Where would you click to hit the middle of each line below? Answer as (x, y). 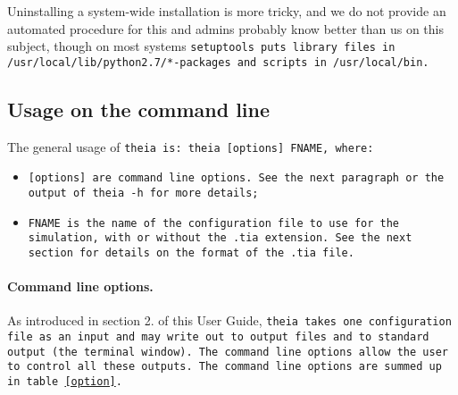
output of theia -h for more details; (143, 193)
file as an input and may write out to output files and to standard (218, 337)
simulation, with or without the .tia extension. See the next (220, 238)
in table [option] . (65, 382)
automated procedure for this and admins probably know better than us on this (226, 28)
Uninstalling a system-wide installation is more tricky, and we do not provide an (227, 11)
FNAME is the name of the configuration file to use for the (214, 223)
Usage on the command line (139, 109)
